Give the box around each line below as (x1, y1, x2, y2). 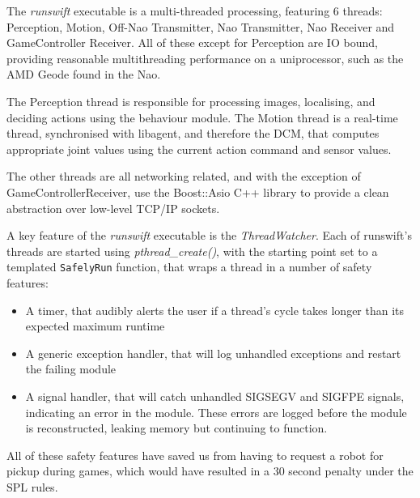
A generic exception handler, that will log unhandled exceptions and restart (25, 344, 401, 361)
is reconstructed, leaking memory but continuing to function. (25, 419, 328, 436)
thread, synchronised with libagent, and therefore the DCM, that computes (6, 125, 380, 142)
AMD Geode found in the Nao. (6, 66, 161, 83)
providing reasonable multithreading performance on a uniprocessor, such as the (6, 49, 404, 66)
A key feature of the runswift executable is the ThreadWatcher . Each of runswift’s (6, 227, 412, 244)
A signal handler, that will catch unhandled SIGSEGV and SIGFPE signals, (25, 387, 405, 404)
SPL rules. (6, 478, 58, 495)
